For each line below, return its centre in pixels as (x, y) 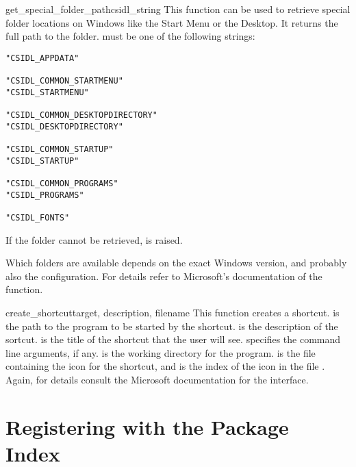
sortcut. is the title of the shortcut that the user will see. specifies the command (173, 339)
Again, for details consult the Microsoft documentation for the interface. (157, 379)
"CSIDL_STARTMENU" (47, 92)
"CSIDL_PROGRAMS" (45, 195)
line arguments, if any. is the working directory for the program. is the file (161, 352)
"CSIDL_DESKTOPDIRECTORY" (64, 126)
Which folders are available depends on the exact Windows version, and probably (176, 263)
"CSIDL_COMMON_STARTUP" (60, 150)
